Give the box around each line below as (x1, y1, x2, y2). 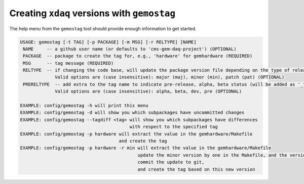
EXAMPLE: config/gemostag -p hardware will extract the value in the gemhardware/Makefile (20, 131, 253, 136)
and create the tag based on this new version (137, 166, 255, 172)
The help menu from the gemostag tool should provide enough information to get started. (9, 25, 197, 31)
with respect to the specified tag (129, 124, 218, 130)
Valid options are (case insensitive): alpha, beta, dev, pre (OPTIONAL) (55, 88, 242, 95)
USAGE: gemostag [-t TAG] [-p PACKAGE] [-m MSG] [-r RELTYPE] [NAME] (20, 39, 197, 45)
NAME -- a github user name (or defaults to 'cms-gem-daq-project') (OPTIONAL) (23, 46, 237, 52)
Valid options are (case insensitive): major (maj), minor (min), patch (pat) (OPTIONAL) (55, 74, 285, 80)
